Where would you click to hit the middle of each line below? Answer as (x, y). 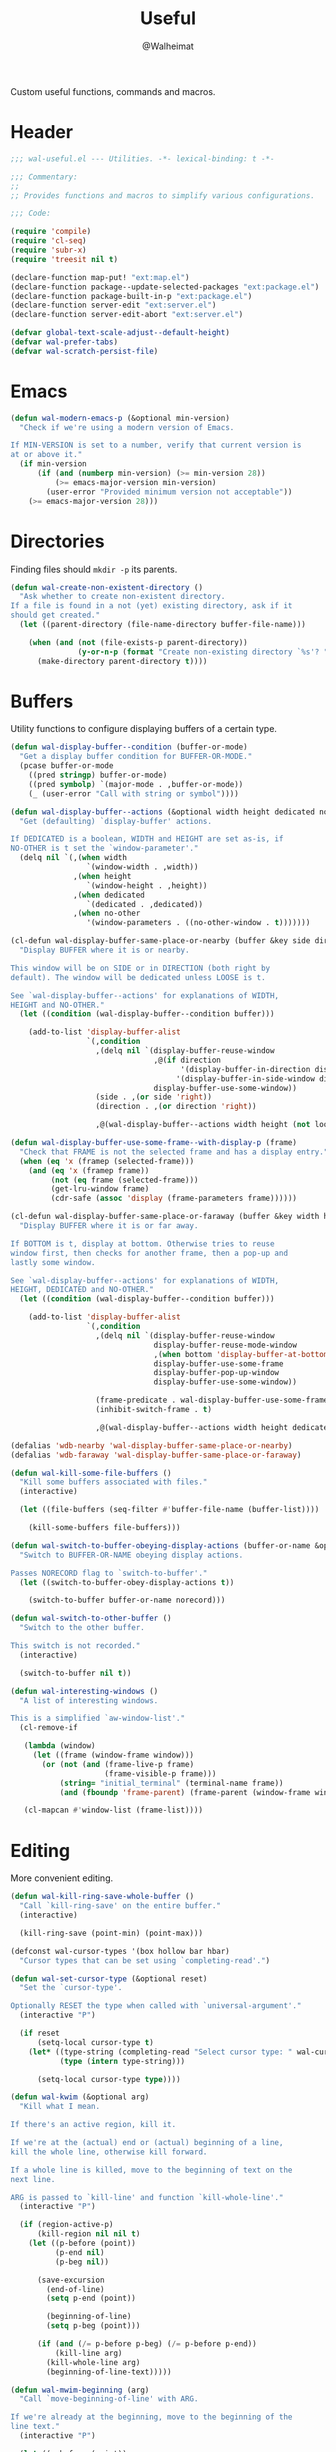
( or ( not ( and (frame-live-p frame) (118, 1764)
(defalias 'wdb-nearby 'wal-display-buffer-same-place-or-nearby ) (151, 1445)
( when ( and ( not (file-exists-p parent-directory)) (138, 642)
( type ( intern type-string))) (122, 2061)
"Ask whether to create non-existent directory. (122, 597)
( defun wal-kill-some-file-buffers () (91, 1473)
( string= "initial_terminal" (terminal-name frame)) (171, 1783)
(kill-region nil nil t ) (88, 2234)
